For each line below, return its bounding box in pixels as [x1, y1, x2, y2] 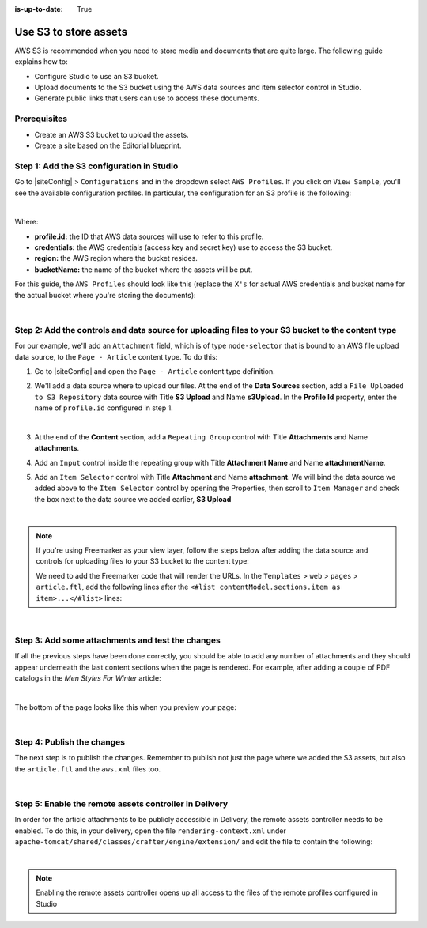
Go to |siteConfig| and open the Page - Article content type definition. [34, 366, 276, 375]
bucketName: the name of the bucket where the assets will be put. [34, 265, 253, 274]
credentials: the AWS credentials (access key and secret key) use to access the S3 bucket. [34, 243, 333, 252]
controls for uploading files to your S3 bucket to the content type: [36, 556, 249, 566]
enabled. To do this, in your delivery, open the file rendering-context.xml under [14, 826, 286, 836]
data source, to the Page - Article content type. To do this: [14, 352, 218, 361]
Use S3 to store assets [14, 25, 128, 39]
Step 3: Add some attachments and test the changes [14, 635, 221, 646]
